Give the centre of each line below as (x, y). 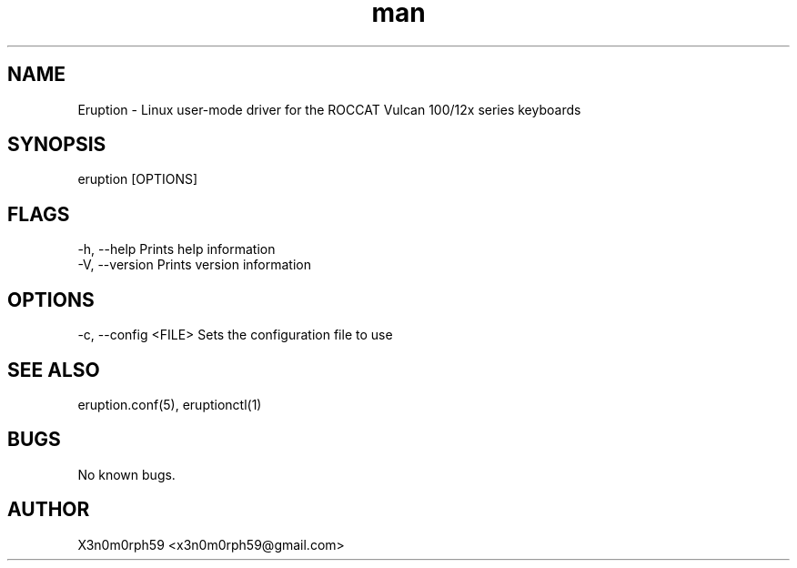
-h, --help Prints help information (177, 249)
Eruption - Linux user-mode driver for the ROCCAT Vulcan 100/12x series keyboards (329, 109)
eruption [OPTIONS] (138, 179)
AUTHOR (49, 510)
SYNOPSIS (57, 145)
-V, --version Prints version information (194, 265)
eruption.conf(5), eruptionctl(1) (170, 404)
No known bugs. (126, 474)
